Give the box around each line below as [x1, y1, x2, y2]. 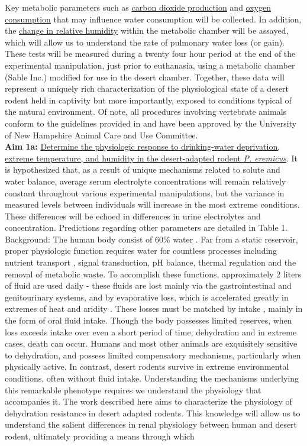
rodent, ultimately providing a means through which [5, 429, 195, 442]
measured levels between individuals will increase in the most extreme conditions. [5, 198, 300, 211]
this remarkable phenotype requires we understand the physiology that [5, 383, 261, 396]
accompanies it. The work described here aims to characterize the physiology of [5, 395, 292, 408]
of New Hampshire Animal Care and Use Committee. [5, 128, 198, 141]
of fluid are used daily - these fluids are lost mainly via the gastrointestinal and [5, 279, 292, 292]
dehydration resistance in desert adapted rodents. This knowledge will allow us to [5, 406, 300, 419]
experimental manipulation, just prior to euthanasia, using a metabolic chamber [5, 59, 295, 71]
